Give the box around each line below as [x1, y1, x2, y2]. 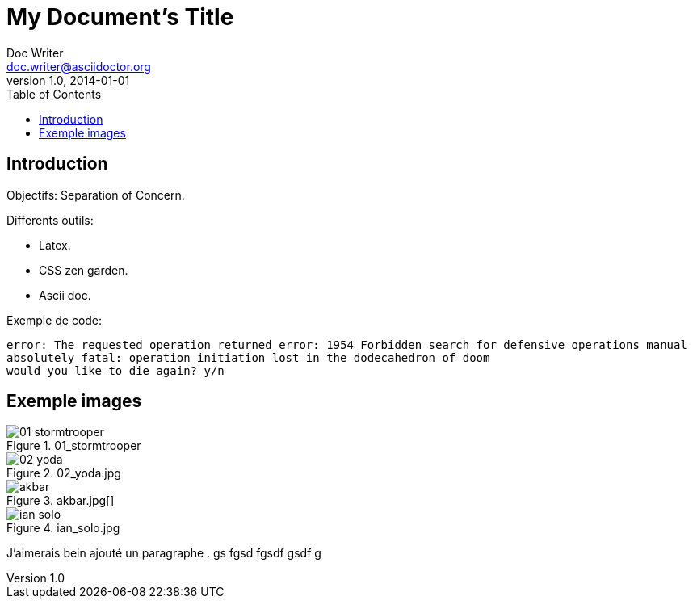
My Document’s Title [6, 3, 234, 31]
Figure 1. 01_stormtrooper [6, 439, 141, 453]
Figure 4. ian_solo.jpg [6, 521, 120, 536]
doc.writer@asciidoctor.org [6, 59, 151, 74]
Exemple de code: [6, 313, 103, 327]
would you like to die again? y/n [6, 363, 225, 377]
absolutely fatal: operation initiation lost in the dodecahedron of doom [6, 351, 490, 364]
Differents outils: [6, 212, 94, 227]
